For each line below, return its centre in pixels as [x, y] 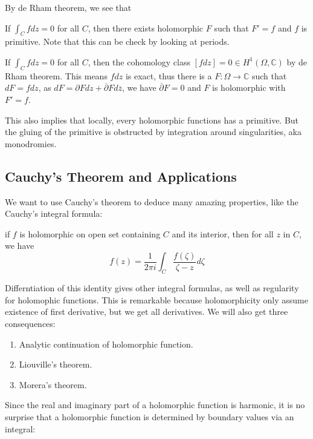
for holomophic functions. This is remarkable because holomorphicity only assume [156, 299]
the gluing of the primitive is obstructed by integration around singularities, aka [153, 132]
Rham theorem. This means [56, 75]
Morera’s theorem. [53, 384]
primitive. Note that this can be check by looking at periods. [117, 41]
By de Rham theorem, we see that [68, 7]
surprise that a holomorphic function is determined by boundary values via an [150, 416]
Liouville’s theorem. [56, 364]
